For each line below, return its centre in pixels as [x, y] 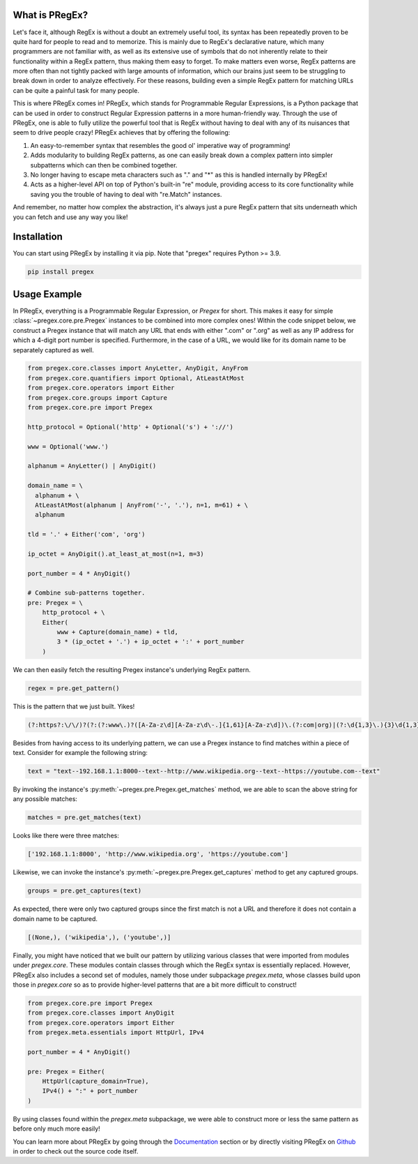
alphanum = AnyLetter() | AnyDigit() [92, 466]
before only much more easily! [56, 1129]
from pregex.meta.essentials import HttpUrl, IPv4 [116, 1032]
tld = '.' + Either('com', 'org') [86, 535]
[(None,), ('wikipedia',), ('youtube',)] [99, 937]
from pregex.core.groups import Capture [97, 397]
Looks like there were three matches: [66, 836]
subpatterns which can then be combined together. [104, 165]
